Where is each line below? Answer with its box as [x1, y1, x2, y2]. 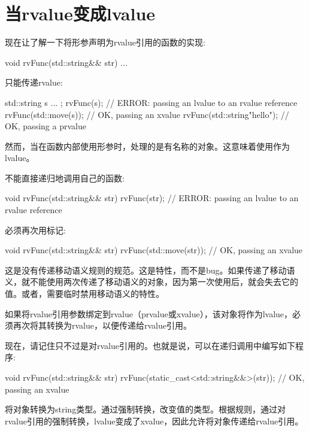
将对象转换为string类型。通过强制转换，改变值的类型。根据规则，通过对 [5, 403, 286, 415]
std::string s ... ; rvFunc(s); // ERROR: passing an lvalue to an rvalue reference [5, 96, 298, 108]
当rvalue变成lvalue [5, 1, 156, 26]
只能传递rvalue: [5, 76, 63, 89]
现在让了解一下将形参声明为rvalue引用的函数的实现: [5, 36, 205, 48]
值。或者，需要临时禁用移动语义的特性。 [5, 287, 164, 300]
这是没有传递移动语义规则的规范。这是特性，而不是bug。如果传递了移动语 [5, 263, 295, 276]
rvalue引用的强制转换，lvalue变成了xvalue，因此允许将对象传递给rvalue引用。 [5, 414, 304, 427]
